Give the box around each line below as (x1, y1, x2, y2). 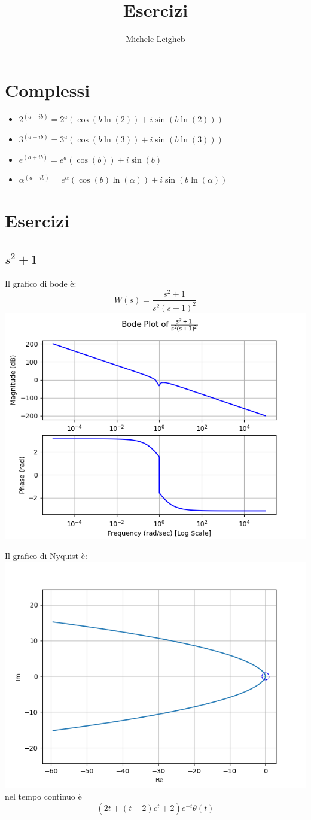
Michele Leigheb (126, 32, 185, 45)
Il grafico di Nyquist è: (5, 549, 87, 562)
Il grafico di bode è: (5, 277, 77, 290)
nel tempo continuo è (5, 790, 82, 803)
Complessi (5, 77, 90, 102)
